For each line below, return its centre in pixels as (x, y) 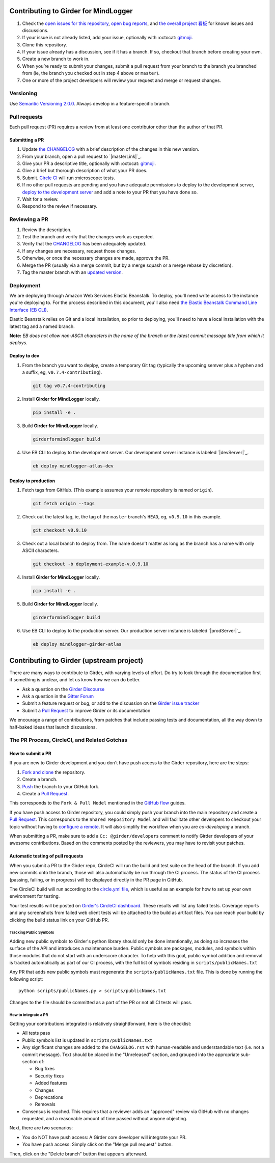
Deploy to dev (24, 356)
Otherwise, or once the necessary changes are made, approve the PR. (96, 258)
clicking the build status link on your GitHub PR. (59, 920)
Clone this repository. (45, 45)
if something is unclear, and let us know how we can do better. (75, 680)
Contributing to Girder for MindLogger (71, 11)
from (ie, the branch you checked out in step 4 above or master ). (91, 73)
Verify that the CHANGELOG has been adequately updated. (84, 244)
